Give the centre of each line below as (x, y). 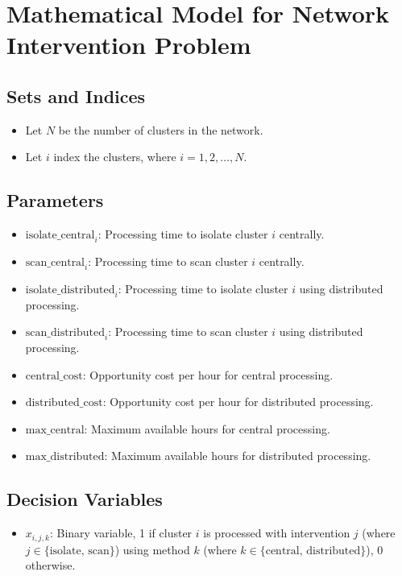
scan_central (55, 262)
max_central (55, 430)
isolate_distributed (70, 290)
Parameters (55, 200)
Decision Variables (85, 499)
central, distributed (313, 551)
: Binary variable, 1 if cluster (121, 533)
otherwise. (50, 565)
